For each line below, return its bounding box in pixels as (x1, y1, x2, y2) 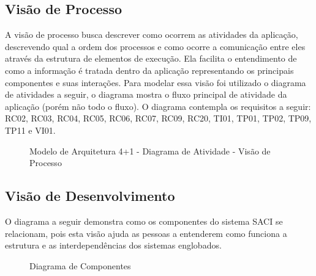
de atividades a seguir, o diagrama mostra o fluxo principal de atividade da (5, 88, 287, 101)
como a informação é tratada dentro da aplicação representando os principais (5, 64, 294, 76)
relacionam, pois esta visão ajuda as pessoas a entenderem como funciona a (5, 227, 287, 239)
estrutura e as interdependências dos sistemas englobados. (5, 239, 222, 252)
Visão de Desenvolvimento (5, 186, 175, 205)
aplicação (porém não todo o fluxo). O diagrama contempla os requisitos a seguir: (5, 100, 311, 112)
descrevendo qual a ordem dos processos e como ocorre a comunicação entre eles (5, 40, 306, 53)
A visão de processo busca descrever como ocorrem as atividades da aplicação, (5, 28, 298, 41)
